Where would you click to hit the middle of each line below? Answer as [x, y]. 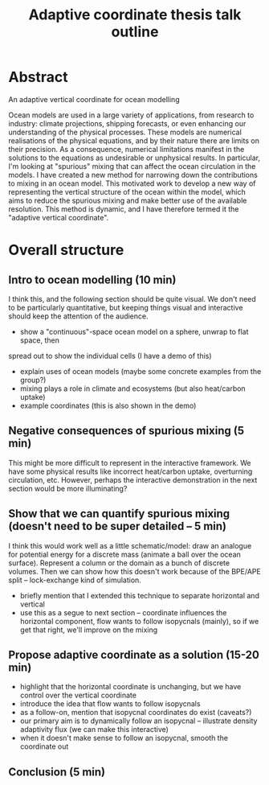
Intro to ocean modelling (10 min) [92, 279]
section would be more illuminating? [68, 488]
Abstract [38, 77]
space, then [40, 340]
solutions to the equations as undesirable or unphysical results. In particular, [134, 158]
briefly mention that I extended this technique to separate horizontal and [139, 595]
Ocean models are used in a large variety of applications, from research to [131, 115]
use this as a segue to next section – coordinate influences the [123, 612]
